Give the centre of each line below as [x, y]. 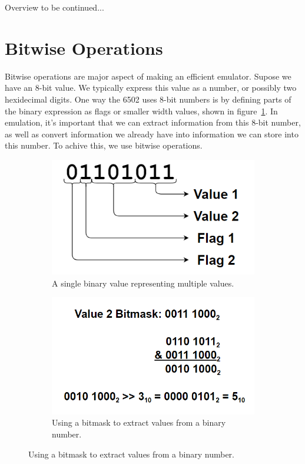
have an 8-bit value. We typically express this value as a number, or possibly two [151, 88]
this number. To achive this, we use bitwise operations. [104, 145]
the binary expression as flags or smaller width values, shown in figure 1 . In [141, 111]
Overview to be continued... [54, 7]
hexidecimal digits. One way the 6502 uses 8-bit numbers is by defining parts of [148, 99]
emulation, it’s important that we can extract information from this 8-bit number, [153, 122]
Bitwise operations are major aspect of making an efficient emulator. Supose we [148, 76]
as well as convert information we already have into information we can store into [152, 134]
